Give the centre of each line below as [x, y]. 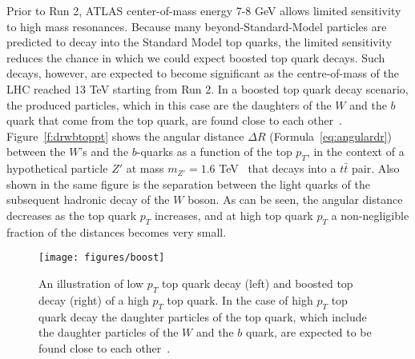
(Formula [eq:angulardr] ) [331, 136]
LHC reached [39, 88]
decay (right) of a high [94, 299]
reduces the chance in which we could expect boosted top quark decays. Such [196, 57]
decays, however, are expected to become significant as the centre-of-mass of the [203, 73]
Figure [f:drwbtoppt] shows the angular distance [125, 136]
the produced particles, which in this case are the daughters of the [169, 104]
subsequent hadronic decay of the [88, 199]
